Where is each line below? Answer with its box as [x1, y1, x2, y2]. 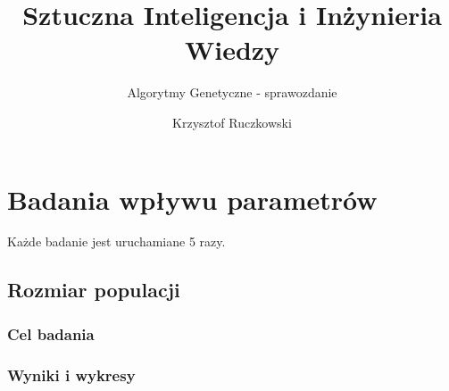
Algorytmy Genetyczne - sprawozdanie [127, 83, 337, 102]
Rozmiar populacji [7, 276, 180, 304]
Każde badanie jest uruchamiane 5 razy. [7, 232, 226, 251]
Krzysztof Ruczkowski [172, 112, 292, 131]
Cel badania [7, 322, 95, 345]
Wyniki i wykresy [7, 363, 136, 386]
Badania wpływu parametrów [7, 180, 378, 217]
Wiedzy [184, 31, 280, 68]
